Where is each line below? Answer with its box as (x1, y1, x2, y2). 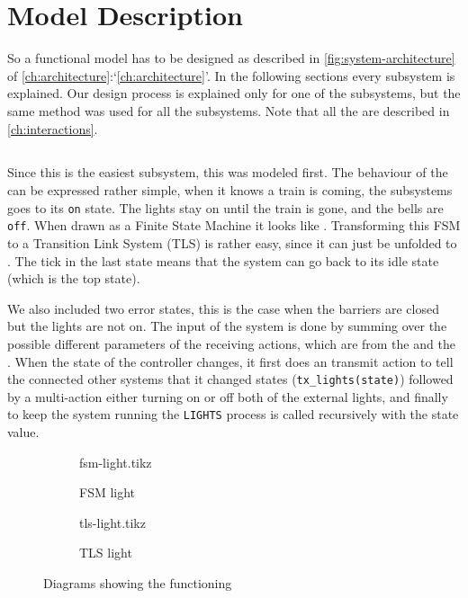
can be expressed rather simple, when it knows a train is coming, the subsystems (7, 181, 453, 200)
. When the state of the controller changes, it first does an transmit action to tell (7, 352, 454, 370)
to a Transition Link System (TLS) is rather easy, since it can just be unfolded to (7, 233, 457, 252)
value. (7, 423, 40, 442)
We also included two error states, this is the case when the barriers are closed (7, 299, 439, 317)
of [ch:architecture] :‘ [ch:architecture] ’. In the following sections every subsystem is (7, 66, 455, 85)
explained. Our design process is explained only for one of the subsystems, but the (7, 84, 461, 103)
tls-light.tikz (79, 513, 146, 531)
